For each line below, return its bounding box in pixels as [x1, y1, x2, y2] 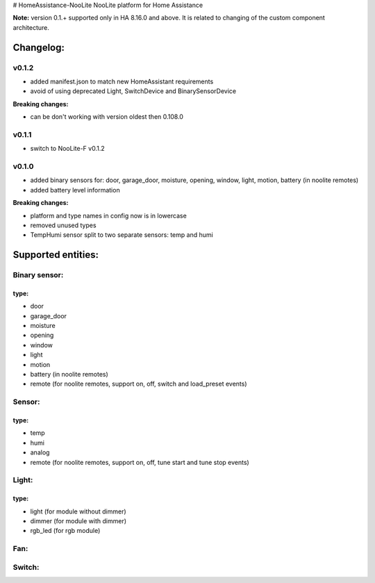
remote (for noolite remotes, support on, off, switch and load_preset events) [30, 379, 247, 388]
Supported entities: [12, 249, 99, 261]
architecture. [12, 23, 50, 31]
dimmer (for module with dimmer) [30, 516, 127, 525]
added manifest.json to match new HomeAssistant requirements [30, 77, 214, 85]
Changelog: [12, 42, 65, 54]
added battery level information [30, 186, 121, 194]
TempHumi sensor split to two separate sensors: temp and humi [30, 231, 213, 239]
